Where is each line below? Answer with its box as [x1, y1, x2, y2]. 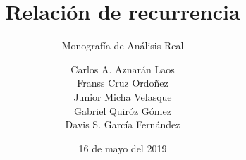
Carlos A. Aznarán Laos [70, 61, 175, 76]
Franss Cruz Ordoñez [77, 75, 168, 90]
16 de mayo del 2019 [78, 140, 167, 155]
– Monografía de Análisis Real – [54, 38, 192, 53]
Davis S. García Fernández [65, 117, 180, 132]
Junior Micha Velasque [73, 89, 172, 104]
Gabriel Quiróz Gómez [74, 103, 171, 118]
